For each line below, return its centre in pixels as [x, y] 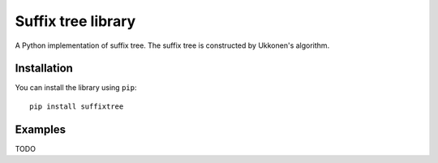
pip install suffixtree [77, 106]
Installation [44, 69]
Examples [41, 129]
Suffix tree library [75, 21]
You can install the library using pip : [76, 88]
